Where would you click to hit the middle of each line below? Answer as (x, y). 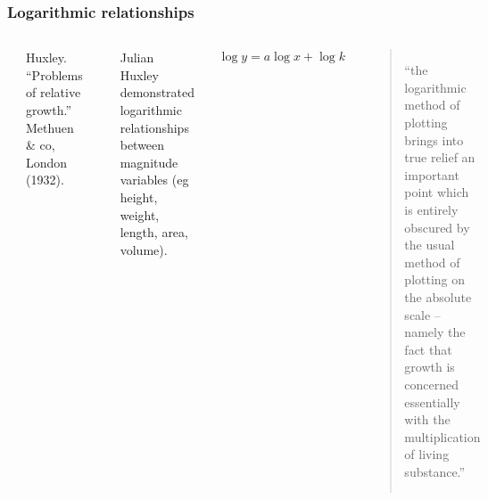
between (142, 145)
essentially (432, 402)
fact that (428, 349)
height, (139, 197)
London (47, 162)
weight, (140, 214)
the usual (430, 245)
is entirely (431, 209)
